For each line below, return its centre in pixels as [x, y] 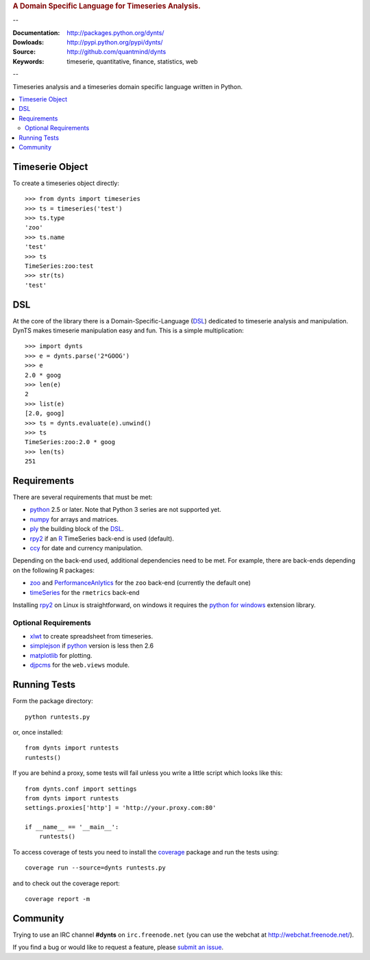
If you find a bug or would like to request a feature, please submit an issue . [118, 947]
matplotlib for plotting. [61, 655]
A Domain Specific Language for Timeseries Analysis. [107, 6]
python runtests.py [58, 717]
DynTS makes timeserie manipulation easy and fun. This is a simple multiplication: [128, 331]
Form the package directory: [53, 701]
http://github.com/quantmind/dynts [116, 52]
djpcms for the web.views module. [80, 665]
